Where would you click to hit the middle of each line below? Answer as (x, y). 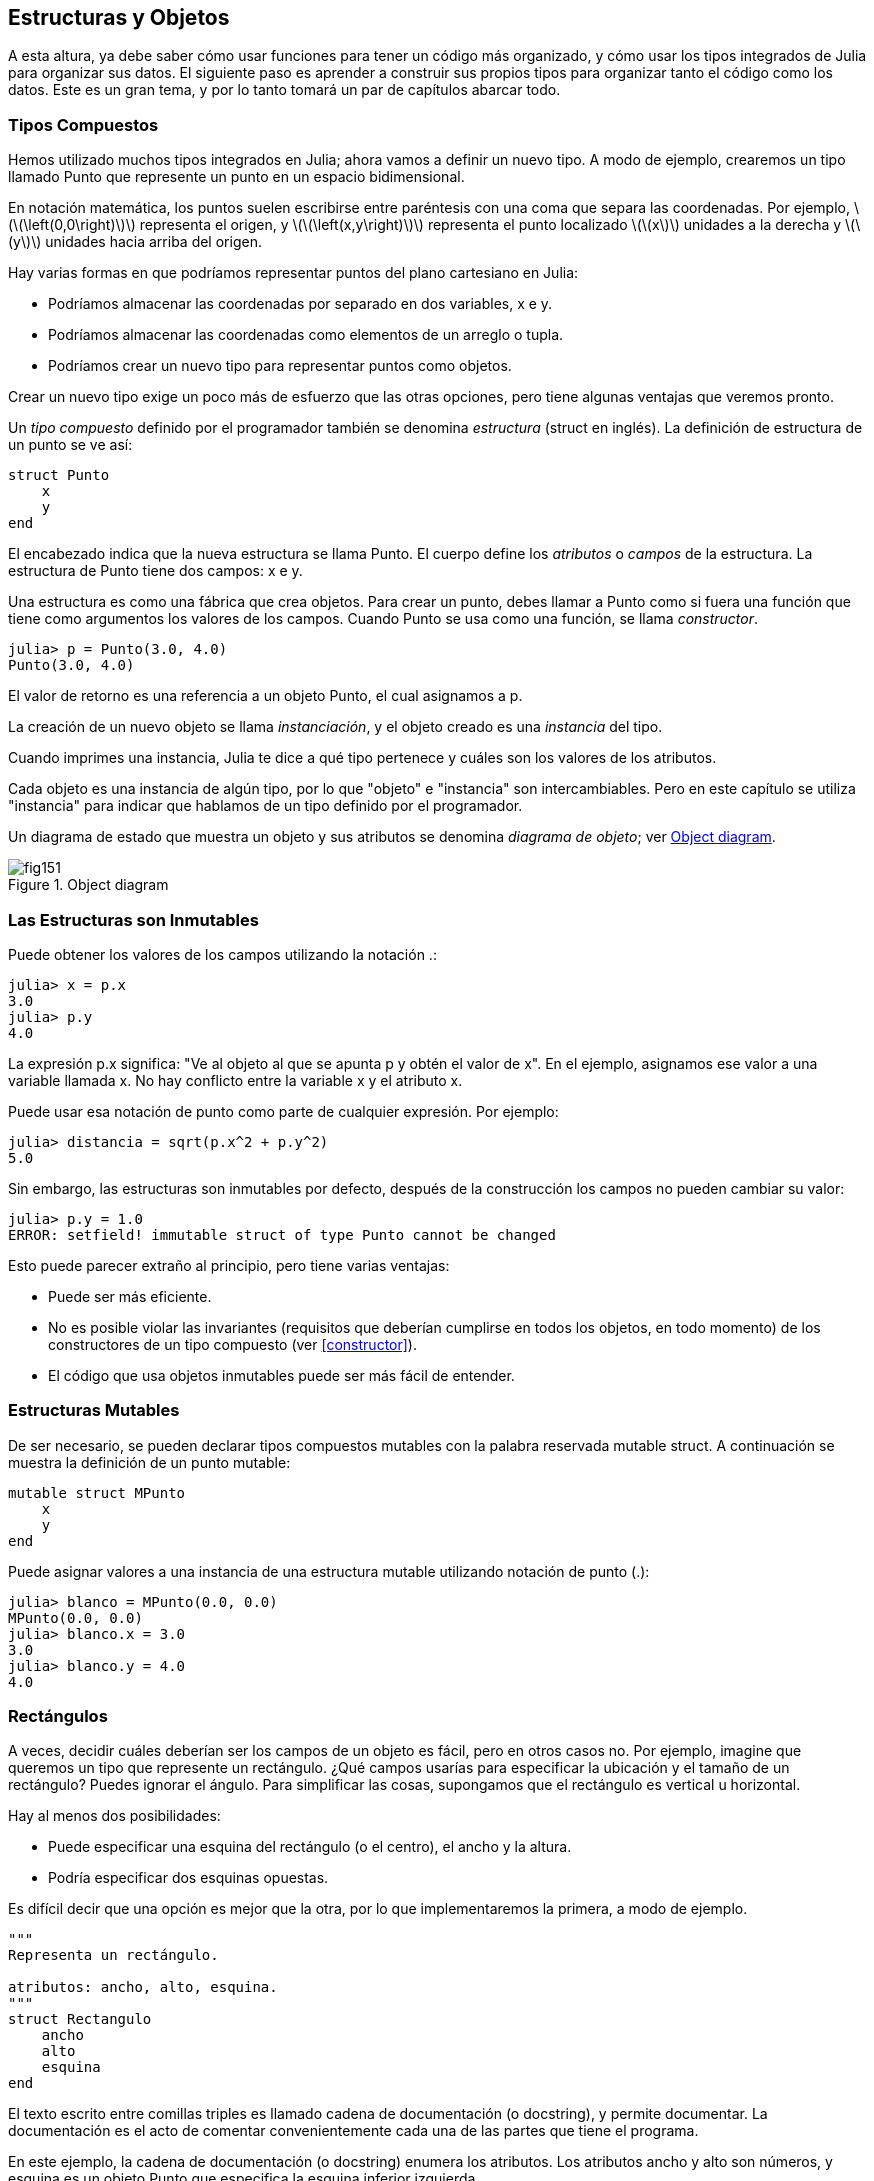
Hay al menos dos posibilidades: (114, 1816)
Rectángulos (58, 1716)
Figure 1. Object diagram (88, 885)
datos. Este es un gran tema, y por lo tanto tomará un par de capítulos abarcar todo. (284, 90)
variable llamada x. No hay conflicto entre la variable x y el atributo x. (235, 1080)
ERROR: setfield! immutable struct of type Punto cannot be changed (282, 1234)
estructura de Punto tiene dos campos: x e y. (155, 571)
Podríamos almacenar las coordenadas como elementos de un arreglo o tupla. (306, 335)
